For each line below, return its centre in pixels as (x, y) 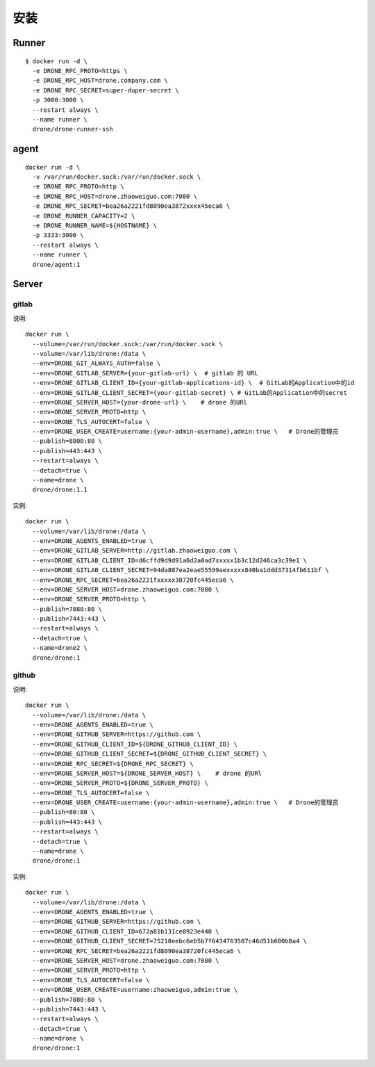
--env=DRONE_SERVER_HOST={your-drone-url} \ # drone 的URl (140, 402)
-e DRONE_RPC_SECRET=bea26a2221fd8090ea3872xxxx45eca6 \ (131, 206)
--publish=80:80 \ (64, 812)
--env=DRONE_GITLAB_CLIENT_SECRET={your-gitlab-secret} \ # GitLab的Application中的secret (190, 392)
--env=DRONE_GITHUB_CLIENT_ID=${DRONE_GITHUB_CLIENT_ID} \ (135, 744)
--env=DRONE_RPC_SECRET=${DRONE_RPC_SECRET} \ (113, 764)
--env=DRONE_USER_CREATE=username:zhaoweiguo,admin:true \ (135, 990)
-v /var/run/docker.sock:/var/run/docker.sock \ (117, 177)
